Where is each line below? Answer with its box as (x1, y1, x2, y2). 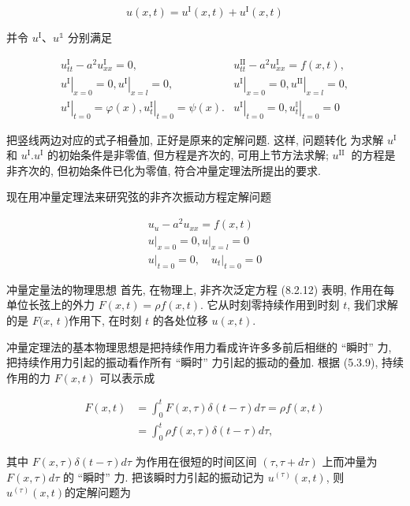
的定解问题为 (64, 484, 131, 500)
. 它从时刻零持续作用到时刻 (200, 296, 340, 313)
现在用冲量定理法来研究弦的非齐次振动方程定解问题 (6, 188, 271, 205)
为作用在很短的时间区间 (135, 452, 257, 469)
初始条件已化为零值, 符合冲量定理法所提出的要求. (68, 162, 321, 178)
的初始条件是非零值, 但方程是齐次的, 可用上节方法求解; (47, 147, 329, 163)
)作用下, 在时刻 (64, 311, 142, 328)
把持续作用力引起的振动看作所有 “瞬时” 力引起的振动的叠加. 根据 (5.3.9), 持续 (6, 354, 404, 370)
